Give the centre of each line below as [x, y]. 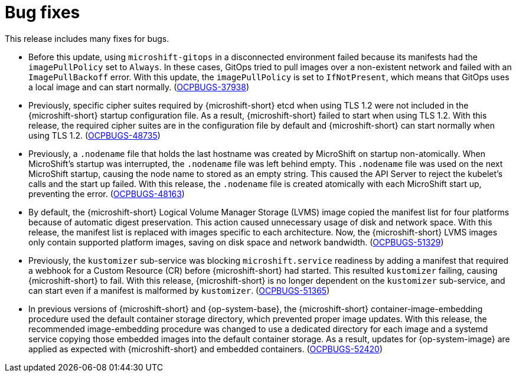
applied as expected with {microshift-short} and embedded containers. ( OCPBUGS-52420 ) [206, 349]
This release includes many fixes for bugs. [87, 38]
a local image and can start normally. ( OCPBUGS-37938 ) [139, 87]
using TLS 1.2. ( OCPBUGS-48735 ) [94, 135]
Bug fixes [43, 12]
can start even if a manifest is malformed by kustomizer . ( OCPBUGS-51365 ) [179, 290]
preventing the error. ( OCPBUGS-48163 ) [107, 194]
